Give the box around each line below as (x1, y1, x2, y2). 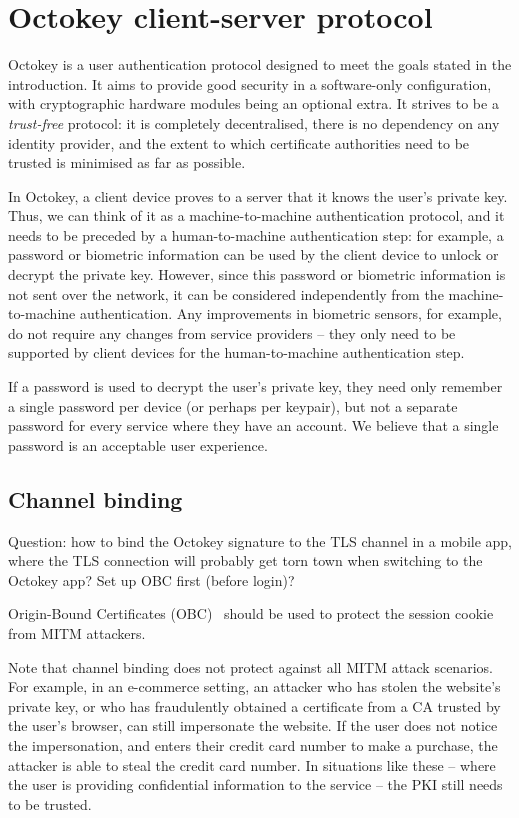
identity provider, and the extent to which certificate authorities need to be (8, 132, 470, 153)
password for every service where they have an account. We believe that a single (8, 415, 499, 436)
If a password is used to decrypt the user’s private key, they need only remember (8, 376, 503, 397)
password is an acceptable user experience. (8, 434, 268, 455)
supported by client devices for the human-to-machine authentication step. (8, 342, 465, 363)
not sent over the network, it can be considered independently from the (8, 283, 444, 304)
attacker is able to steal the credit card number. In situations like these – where (8, 754, 496, 775)
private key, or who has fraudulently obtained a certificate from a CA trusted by (8, 695, 501, 716)
